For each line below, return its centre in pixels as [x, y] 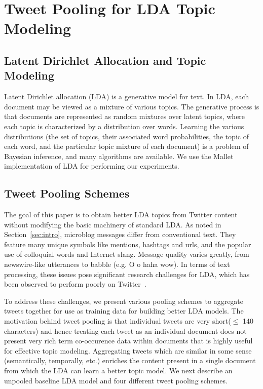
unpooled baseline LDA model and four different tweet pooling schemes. [116, 380]
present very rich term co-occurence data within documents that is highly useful [128, 341]
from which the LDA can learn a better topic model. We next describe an [118, 371]
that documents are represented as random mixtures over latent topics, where [125, 116]
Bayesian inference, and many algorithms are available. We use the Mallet [119, 156]
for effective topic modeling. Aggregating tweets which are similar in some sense [128, 350]
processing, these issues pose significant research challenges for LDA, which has [127, 274]
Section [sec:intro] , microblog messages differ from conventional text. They [120, 234]
